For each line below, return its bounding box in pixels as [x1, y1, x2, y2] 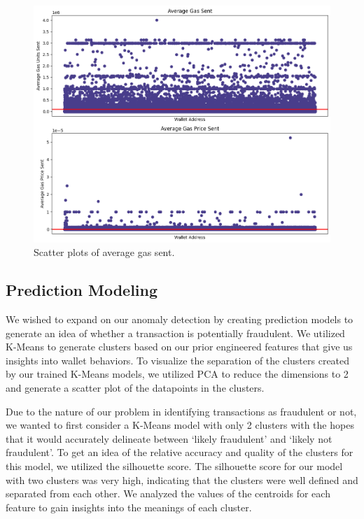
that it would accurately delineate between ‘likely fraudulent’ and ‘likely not [6, 431, 332, 446]
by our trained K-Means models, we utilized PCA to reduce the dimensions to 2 [6, 367, 349, 381]
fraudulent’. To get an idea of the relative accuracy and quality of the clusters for [6, 445, 353, 460]
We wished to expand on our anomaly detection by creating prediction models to [6, 312, 353, 327]
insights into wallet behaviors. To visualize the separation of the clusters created [6, 353, 350, 367]
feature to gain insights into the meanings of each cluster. [6, 499, 252, 514]
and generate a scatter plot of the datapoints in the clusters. [6, 381, 265, 395]
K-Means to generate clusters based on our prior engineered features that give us [6, 339, 353, 354]
